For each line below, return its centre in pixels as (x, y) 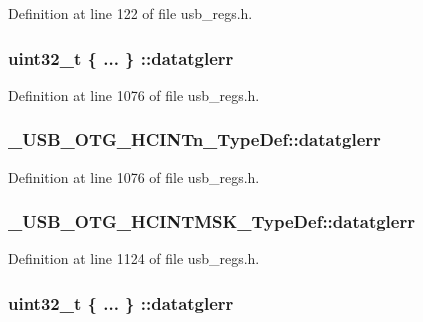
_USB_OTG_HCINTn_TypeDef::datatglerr (194, 139)
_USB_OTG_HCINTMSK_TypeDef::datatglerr (211, 221)
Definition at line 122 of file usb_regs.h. (130, 13)
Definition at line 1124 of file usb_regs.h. (134, 258)
